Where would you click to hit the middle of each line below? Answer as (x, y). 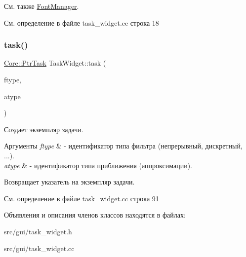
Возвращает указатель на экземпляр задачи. (69, 182)
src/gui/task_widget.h (38, 231)
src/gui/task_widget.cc (39, 248)
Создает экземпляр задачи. (44, 129)
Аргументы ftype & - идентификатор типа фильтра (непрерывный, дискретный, (123, 146)
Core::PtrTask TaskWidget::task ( (55, 63)
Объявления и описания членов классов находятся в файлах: (95, 215)
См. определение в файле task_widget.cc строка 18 (82, 22)
